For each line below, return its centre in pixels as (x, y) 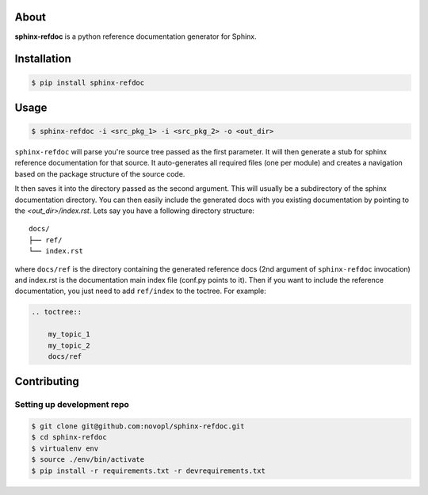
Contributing (47, 381)
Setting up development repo (72, 405)
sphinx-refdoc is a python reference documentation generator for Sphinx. (136, 36)
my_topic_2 (69, 345)
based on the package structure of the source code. (100, 173)
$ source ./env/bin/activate (88, 460)
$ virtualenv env (65, 448)
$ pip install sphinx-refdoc (88, 82)
